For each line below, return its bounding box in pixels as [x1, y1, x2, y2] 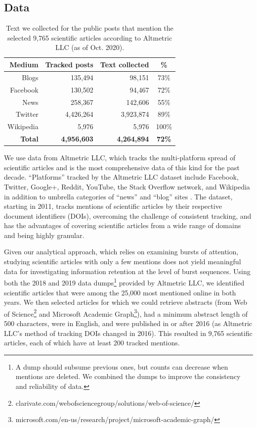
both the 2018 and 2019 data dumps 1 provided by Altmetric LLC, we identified [4, 276, 245, 287]
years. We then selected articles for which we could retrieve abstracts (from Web [4, 297, 248, 307]
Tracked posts [45, 59, 93, 69]
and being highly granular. [4, 230, 85, 240]
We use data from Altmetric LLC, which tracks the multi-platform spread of [4, 152, 236, 163]
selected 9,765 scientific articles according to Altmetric [7, 32, 172, 43]
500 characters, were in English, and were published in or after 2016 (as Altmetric [4, 318, 253, 328]
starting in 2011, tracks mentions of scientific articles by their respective [4, 201, 222, 211]
